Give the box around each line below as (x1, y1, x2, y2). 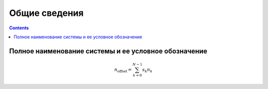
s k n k (142, 67, 153, 74)
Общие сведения (9, 7, 84, 18)
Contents (9, 25, 29, 31)
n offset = (114, 67, 132, 74)
